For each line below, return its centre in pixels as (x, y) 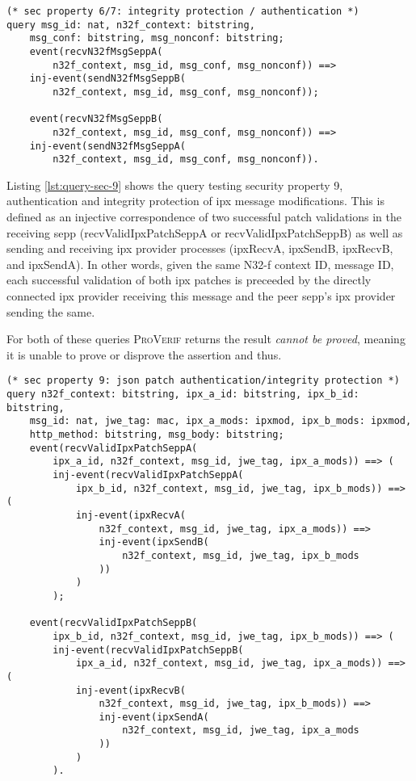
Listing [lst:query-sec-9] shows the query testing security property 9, (175, 185)
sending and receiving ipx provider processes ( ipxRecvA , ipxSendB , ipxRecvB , (200, 248)
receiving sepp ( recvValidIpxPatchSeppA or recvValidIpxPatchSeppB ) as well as (205, 232)
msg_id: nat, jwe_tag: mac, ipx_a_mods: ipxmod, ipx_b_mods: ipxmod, (221, 421)
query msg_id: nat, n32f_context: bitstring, (131, 25)
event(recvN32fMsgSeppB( (96, 119)
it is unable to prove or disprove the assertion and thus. (144, 354)
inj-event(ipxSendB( (154, 542)
